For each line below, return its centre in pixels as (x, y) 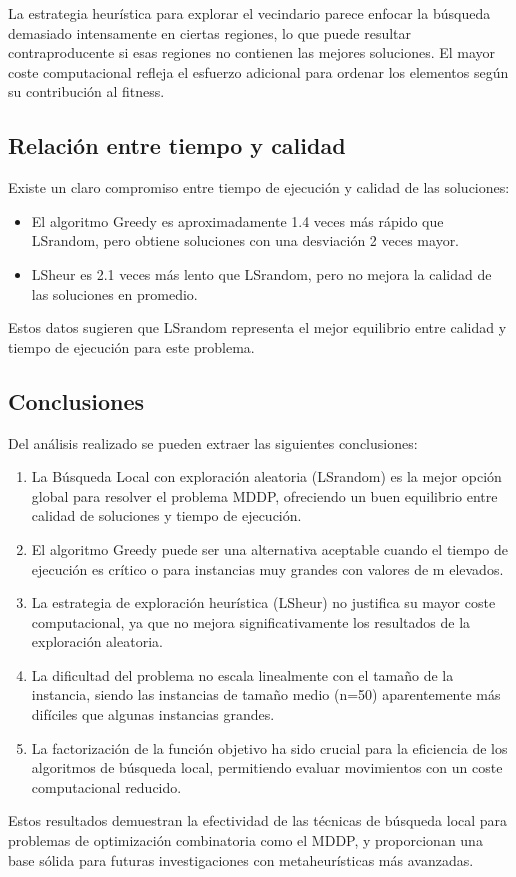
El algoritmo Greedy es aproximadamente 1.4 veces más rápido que (237, 220)
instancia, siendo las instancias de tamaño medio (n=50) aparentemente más (266, 694)
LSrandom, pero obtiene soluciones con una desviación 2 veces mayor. (245, 240)
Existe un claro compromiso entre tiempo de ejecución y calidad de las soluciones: (259, 187)
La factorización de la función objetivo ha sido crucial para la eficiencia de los (269, 747)
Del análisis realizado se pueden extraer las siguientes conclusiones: (213, 442)
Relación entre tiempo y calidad (177, 145)
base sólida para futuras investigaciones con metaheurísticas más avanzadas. (241, 859)
